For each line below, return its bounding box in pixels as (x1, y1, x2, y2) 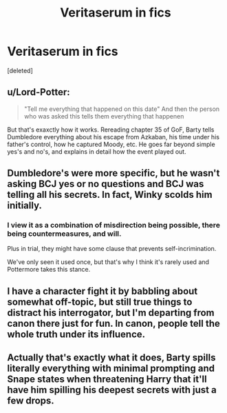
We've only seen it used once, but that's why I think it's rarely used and (7, 258, 210, 266)
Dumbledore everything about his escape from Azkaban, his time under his (7, 132, 220, 141)
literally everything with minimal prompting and (7, 363, 215, 374)
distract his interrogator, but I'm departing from (7, 307, 215, 319)
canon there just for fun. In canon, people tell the (7, 317, 220, 329)
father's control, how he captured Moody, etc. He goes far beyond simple (7, 140, 215, 148)
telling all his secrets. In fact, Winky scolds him (7, 189, 213, 201)
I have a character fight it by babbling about (7, 285, 198, 297)
